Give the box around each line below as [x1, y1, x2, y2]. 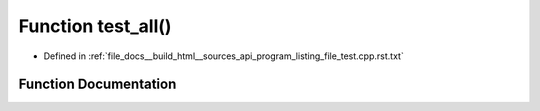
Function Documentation [18, 76, 177, 93]
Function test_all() [18, 15, 172, 37]
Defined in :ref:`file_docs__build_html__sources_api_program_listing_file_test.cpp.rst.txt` [43, 50, 404, 62]
